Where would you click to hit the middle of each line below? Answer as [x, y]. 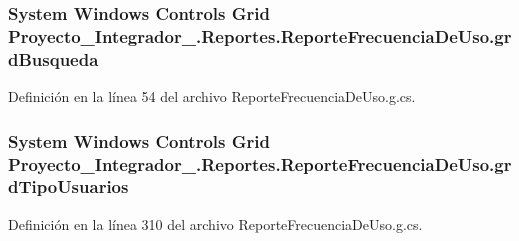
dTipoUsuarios [68, 186]
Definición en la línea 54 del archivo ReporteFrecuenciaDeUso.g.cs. [212, 96]
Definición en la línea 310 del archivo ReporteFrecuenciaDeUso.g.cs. [215, 223]
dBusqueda [53, 58]
